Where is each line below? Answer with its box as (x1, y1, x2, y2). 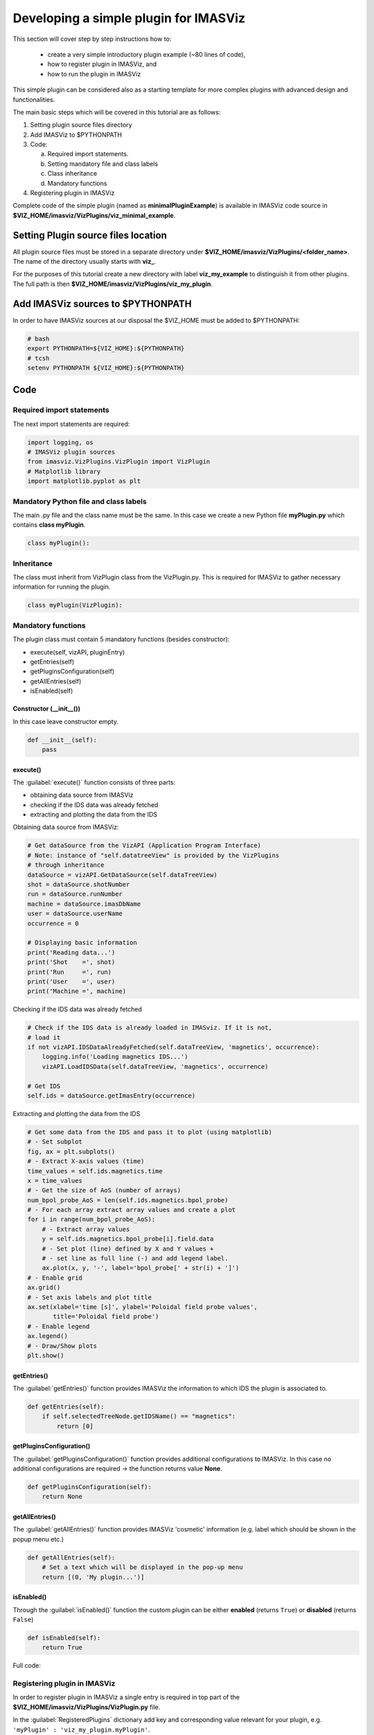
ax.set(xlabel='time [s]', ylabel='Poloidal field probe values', (27, 1303, 258, 1311)
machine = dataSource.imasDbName (27, 899, 141, 908)
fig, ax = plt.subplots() (27, 1147, 116, 1156)
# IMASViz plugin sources (27, 448, 116, 456)
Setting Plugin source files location (12, 229, 168, 241)
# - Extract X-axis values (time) (27, 1158, 145, 1165)
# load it (27, 1033, 61, 1041)
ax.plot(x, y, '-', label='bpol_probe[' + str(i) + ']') (42, 1264, 240, 1272)
